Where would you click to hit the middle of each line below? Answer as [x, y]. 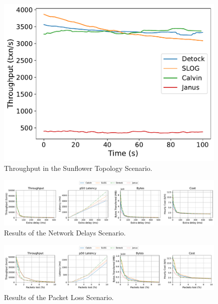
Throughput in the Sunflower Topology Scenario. [78, 168]
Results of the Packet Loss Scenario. [59, 297]
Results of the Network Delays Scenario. [65, 232]
